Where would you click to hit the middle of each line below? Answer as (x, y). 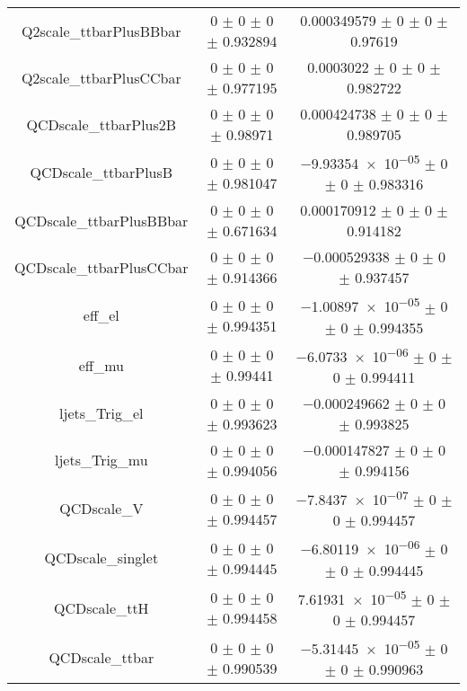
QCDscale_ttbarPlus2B (101, 124)
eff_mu (101, 365)
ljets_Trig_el (101, 413)
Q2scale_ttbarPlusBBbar (101, 31)
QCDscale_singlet (101, 558)
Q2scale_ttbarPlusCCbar (101, 77)
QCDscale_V (101, 509)
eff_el (101, 315)
